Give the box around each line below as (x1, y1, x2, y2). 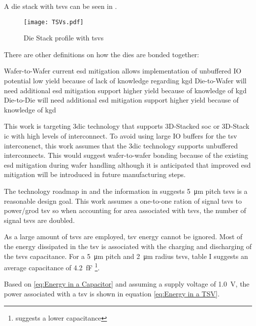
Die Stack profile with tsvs (24, 33, 104, 43)
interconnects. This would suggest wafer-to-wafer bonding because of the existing (4, 150, 249, 160)
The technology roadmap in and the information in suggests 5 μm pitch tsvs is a (4, 185, 248, 196)
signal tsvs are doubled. (4, 215, 75, 225)
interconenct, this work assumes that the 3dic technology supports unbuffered (4, 140, 238, 150)
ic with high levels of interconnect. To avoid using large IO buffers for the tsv (4, 131, 237, 141)
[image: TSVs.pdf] (24, 18, 84, 26)
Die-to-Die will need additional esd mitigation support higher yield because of (4, 95, 239, 105)
